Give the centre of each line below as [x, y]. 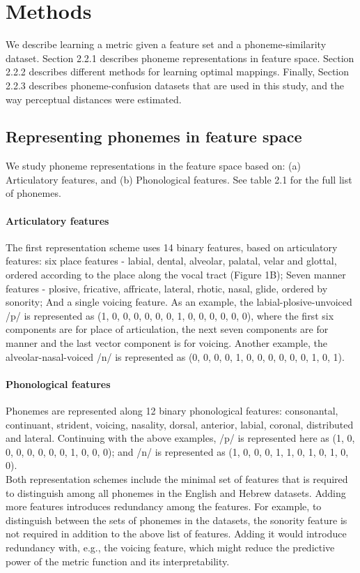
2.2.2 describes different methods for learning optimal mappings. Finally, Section [178, 72]
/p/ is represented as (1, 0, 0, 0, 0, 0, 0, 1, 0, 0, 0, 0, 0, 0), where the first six [170, 315]
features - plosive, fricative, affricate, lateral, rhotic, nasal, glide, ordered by [167, 288]
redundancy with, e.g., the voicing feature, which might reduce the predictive [170, 547]
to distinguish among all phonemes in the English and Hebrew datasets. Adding [176, 492]
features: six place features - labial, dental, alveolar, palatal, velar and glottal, [171, 261]
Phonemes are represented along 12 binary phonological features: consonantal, [172, 411]
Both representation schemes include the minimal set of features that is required [177, 478]
